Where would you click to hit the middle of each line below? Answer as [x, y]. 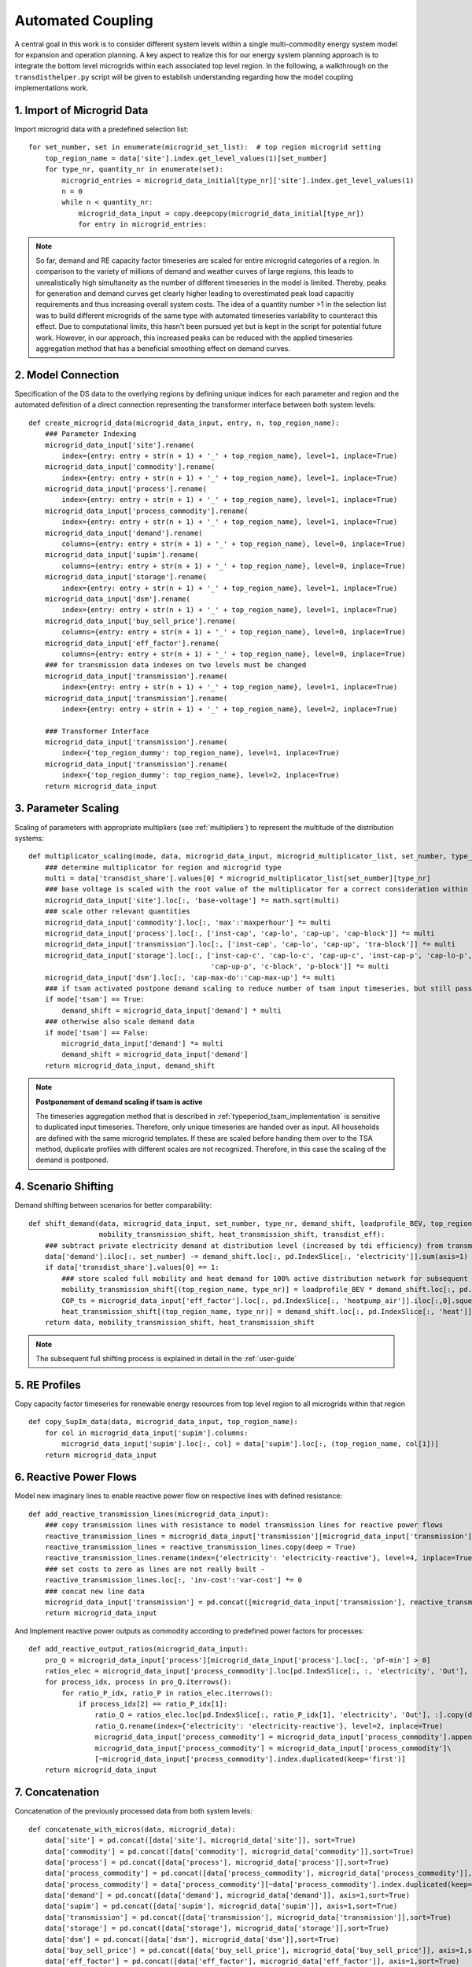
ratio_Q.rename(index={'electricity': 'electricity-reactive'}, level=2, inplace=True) [269, 1726]
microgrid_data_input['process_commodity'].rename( [146, 511]
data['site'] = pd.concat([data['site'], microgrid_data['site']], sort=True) [200, 1840]
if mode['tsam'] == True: [95, 1000]
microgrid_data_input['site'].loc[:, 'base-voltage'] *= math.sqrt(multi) [192, 900]
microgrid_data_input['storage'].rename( [126, 577]
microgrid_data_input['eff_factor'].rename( [132, 643]
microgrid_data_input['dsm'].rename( [117, 599]
